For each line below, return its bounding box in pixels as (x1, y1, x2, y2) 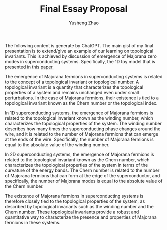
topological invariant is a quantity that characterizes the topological (5, 84, 144, 90)
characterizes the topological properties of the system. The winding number (5, 120, 162, 126)
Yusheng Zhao (69, 20, 99, 26)
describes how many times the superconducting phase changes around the (5, 126, 161, 132)
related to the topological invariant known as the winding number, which (5, 115, 153, 121)
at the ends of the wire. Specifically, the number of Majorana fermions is (5, 136, 154, 142)
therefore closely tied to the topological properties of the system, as (5, 198, 145, 204)
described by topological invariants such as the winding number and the (5, 203, 154, 209)
